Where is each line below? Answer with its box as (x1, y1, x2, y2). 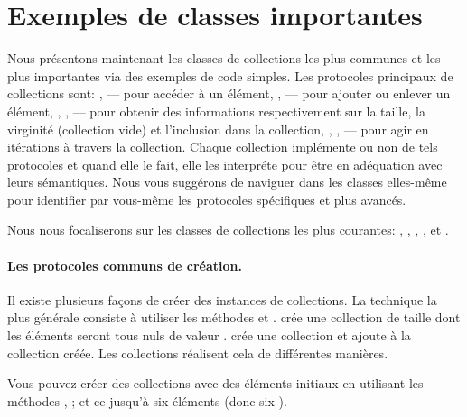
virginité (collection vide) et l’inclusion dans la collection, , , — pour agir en (7, 119, 429, 138)
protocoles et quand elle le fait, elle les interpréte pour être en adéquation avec (7, 154, 443, 173)
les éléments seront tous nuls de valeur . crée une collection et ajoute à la (7, 326, 411, 345)
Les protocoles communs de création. (7, 255, 242, 274)
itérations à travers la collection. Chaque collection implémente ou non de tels (7, 137, 438, 156)
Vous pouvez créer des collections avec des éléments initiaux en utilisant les (7, 374, 424, 393)
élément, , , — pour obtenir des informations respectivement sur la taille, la (7, 101, 425, 120)
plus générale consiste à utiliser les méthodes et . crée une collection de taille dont (7, 308, 461, 327)
